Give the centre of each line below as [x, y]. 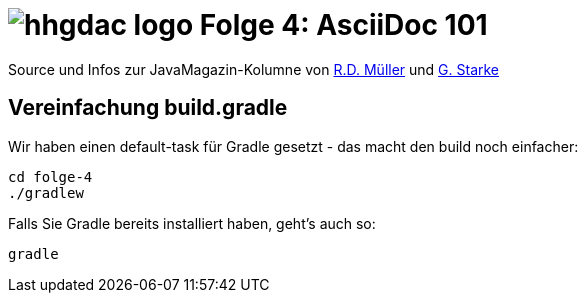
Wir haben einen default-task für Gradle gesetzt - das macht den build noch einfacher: [293, 146]
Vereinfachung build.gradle [148, 108]
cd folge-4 [50, 176]
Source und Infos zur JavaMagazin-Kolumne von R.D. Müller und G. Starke [254, 69]
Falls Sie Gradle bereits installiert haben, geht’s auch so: [192, 223]
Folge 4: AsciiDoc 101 [343, 25]
